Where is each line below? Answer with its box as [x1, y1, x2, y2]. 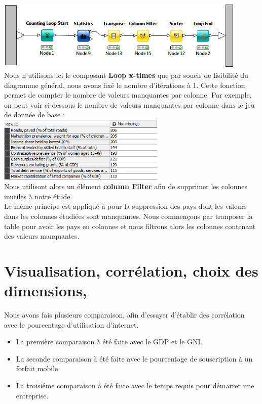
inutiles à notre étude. [4, 191, 72, 201]
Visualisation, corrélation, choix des [4, 260, 258, 281]
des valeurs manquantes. [4, 231, 80, 241]
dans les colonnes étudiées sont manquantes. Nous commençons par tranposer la [4, 210, 253, 221]
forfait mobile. [16, 363, 60, 374]
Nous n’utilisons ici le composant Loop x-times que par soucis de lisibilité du [4, 70, 248, 80]
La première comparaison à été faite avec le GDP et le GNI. [16, 336, 203, 347]
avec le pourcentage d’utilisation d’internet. [4, 319, 139, 330]
